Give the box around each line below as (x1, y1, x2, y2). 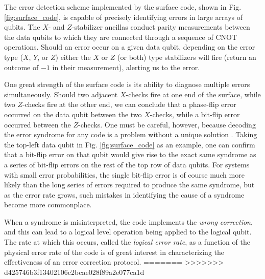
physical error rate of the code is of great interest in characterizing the (4, 246, 225, 257)
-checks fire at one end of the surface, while (126, 89, 261, 99)
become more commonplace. (4, 199, 92, 210)
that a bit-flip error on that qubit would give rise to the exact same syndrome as (4, 149, 256, 160)
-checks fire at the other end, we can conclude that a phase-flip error (22, 99, 236, 110)
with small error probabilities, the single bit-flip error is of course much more (4, 169, 245, 180)
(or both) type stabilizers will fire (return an (117, 51, 256, 62)
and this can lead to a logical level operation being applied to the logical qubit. (4, 226, 252, 237)
